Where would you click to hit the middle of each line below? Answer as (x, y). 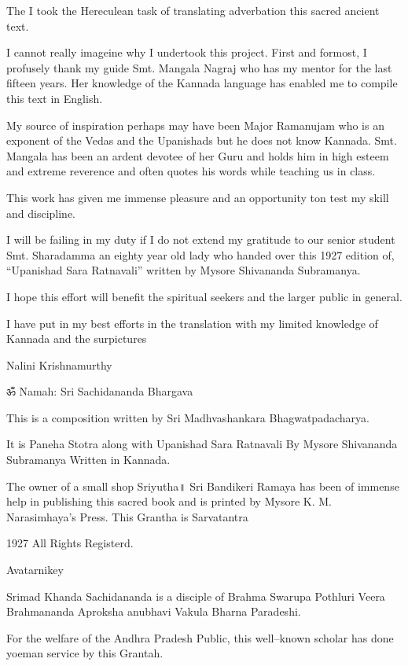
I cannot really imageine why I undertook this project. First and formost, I (187, 52)
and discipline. (41, 213)
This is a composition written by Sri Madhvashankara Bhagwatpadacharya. (188, 417)
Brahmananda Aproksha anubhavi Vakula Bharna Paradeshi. (154, 611)
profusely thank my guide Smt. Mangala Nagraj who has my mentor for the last (199, 67)
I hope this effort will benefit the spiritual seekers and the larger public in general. (204, 296)
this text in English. (55, 98)
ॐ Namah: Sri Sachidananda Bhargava (100, 391)
